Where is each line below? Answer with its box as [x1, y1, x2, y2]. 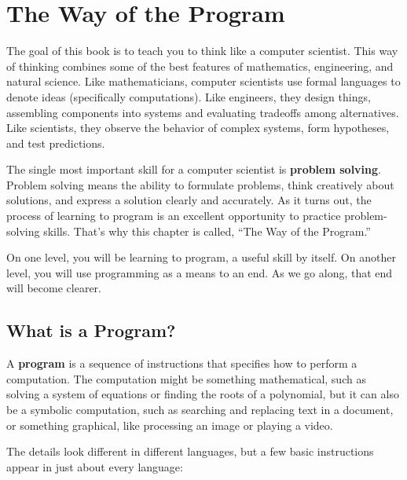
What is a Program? [6, 318, 176, 343]
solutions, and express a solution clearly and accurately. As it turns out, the [6, 192, 372, 208]
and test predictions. [6, 134, 105, 151]
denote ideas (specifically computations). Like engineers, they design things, [6, 88, 371, 104]
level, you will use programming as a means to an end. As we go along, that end [6, 264, 393, 280]
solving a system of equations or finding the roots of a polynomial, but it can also [6, 386, 399, 402]
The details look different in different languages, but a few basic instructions [6, 443, 374, 460]
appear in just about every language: [6, 458, 183, 475]
